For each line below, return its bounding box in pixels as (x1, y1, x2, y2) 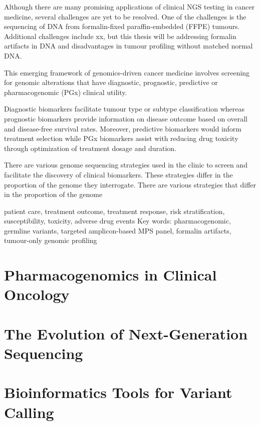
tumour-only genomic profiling (4, 235, 97, 245)
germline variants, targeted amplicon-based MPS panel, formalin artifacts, (4, 225, 231, 235)
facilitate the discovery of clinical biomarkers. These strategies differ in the (4, 169, 233, 179)
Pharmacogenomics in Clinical (4, 264, 217, 285)
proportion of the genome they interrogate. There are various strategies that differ (4, 179, 256, 189)
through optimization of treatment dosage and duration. (4, 142, 177, 153)
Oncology (4, 284, 70, 304)
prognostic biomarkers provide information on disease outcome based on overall (4, 113, 247, 123)
